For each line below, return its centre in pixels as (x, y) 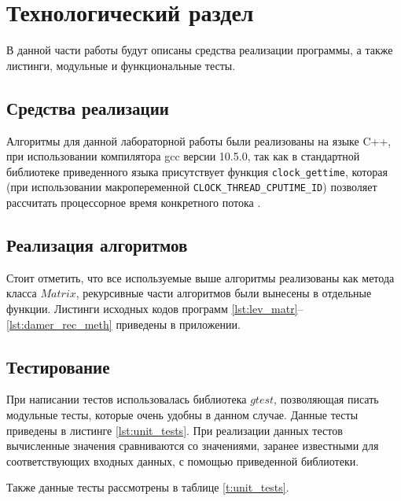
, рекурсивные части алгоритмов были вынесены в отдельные (224, 293)
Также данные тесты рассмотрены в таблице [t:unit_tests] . (148, 487)
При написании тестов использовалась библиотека (127, 399)
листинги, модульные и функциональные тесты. (121, 65)
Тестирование (58, 366)
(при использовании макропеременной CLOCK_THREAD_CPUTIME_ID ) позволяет (192, 187)
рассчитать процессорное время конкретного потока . (134, 203)
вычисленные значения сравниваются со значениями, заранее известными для (193, 446)
